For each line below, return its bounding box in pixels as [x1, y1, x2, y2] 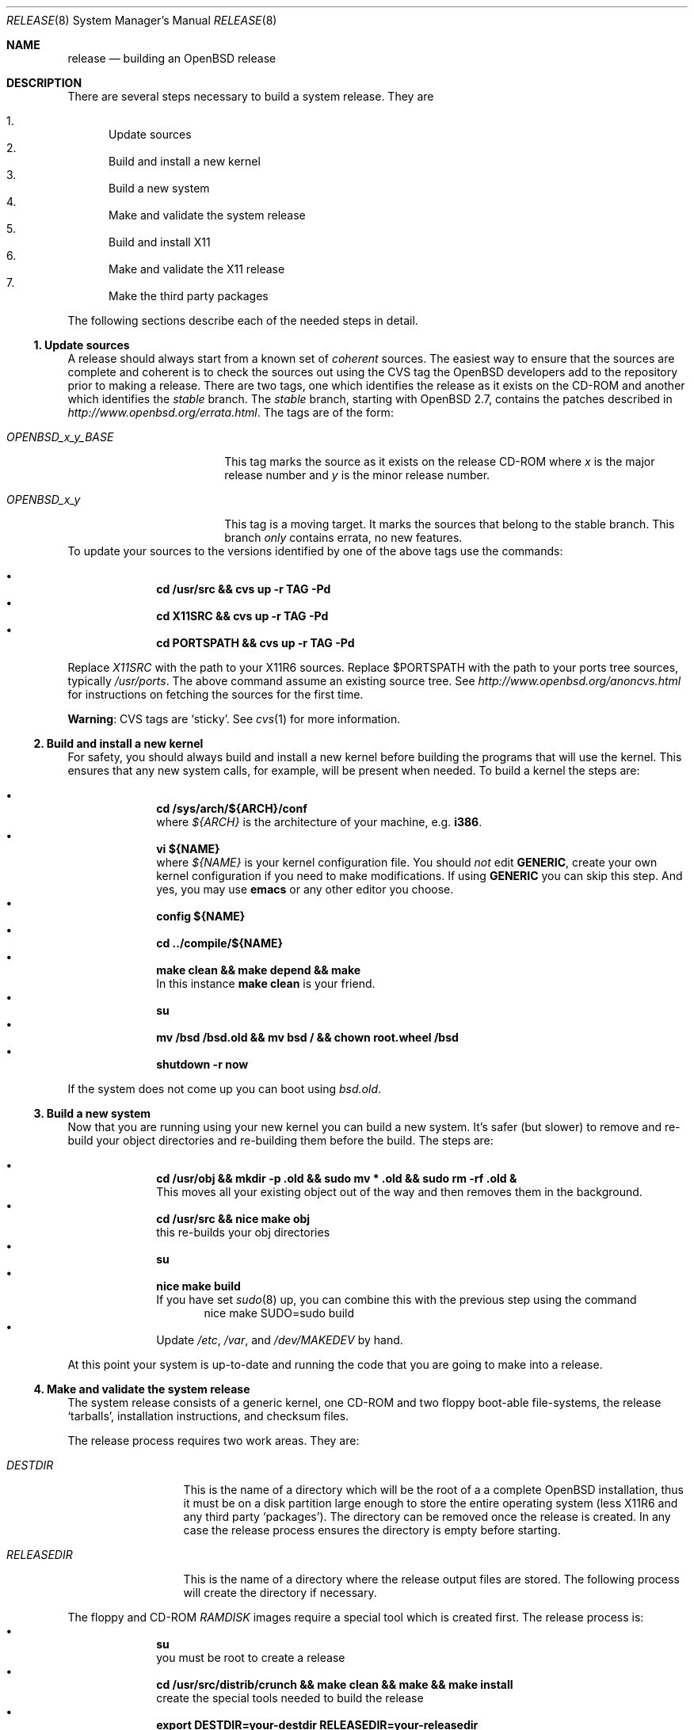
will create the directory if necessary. [183, 1586, 377, 1599]
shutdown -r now [156, 1057, 249, 1071]
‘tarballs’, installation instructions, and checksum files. [67, 1409, 349, 1423]
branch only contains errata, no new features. [224, 531, 463, 544]
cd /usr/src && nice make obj [156, 1212, 311, 1225]
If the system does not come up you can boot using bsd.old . [67, 1082, 382, 1096]
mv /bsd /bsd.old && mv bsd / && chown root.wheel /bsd [156, 1031, 459, 1044]
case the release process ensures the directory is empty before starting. [183, 1523, 561, 1537]
